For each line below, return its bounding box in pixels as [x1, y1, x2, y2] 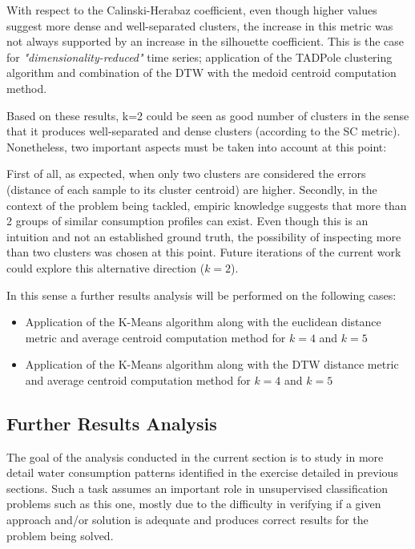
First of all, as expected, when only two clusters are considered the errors [6, 165, 366, 182]
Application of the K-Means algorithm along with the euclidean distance [25, 313, 381, 330]
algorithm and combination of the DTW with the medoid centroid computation [6, 64, 397, 81]
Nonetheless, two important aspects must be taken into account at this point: [6, 138, 387, 155]
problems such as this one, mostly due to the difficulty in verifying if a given [6, 495, 381, 512]
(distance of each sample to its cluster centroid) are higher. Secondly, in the [6, 180, 377, 197]
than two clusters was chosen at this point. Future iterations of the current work [6, 244, 401, 260]
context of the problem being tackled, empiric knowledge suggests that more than [6, 196, 407, 213]
